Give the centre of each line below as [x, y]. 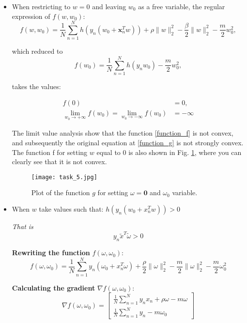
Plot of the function [61, 192]
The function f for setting [50, 152]
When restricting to [41, 6]
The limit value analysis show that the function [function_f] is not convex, [123, 133]
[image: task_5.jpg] [64, 177]
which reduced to [37, 51]
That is [23, 226]
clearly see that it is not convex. [59, 161]
